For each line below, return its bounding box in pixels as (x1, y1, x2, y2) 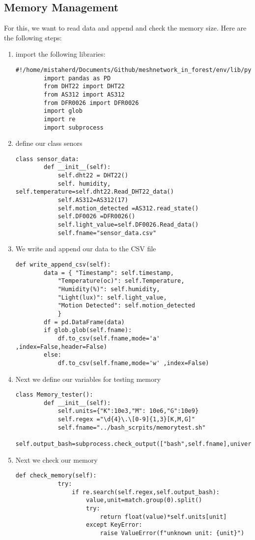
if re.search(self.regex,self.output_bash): (72, 488, 220, 496)
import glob (44, 107, 83, 115)
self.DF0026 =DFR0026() (57, 213, 136, 220)
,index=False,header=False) (15, 343, 107, 350)
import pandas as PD (44, 74, 111, 82)
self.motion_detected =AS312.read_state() (57, 204, 199, 212)
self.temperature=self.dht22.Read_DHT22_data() (15, 188, 174, 196)
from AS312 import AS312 (44, 91, 125, 98)
